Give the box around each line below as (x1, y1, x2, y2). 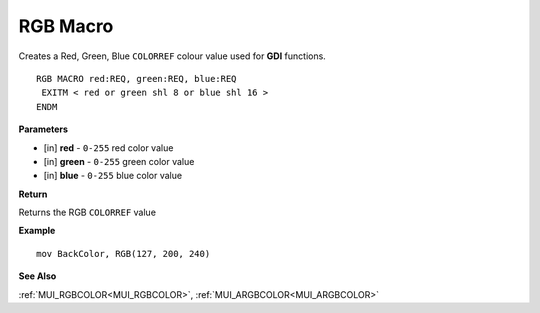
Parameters (18, 123, 69, 135)
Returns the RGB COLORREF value (18, 206, 157, 219)
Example (18, 225, 56, 237)
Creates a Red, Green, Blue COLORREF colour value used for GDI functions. (18, 50, 327, 62)
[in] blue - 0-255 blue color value (43, 170, 183, 182)
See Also (18, 270, 57, 282)
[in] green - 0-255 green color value (43, 155, 195, 167)
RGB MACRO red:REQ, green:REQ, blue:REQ (36, 73, 237, 84)
